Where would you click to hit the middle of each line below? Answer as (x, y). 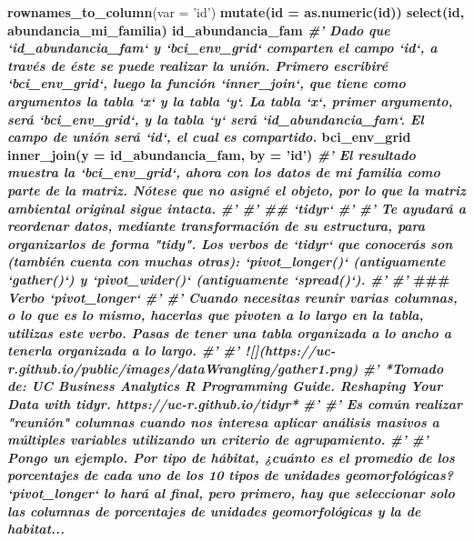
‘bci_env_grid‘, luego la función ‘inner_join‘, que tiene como (207, 83)
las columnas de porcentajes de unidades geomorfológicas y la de (214, 511)
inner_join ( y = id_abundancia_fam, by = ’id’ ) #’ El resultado (212, 154)
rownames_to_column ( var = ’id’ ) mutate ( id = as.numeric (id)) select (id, (236, 12)
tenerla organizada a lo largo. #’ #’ (124, 351)
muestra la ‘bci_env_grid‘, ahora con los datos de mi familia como (224, 172)
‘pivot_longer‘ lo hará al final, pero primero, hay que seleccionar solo (231, 493)
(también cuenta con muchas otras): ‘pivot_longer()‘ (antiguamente (227, 261)
